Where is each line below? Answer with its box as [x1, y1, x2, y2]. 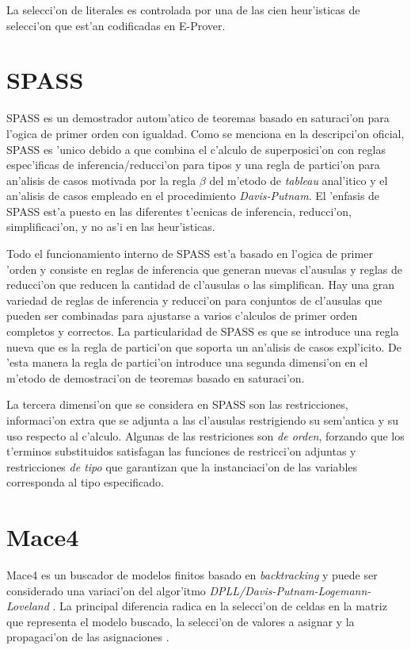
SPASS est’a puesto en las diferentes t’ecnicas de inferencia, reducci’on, [6, 202, 352, 219]
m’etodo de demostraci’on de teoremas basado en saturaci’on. [6, 369, 305, 386]
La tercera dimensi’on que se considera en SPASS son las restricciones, [6, 396, 348, 413]
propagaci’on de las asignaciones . [6, 629, 169, 645]
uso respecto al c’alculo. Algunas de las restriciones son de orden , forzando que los [6, 427, 405, 444]
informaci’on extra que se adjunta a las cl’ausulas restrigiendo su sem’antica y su [6, 412, 399, 428]
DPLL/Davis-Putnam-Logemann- [209, 582, 371, 598]
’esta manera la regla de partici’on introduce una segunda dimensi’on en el [6, 354, 368, 371]
